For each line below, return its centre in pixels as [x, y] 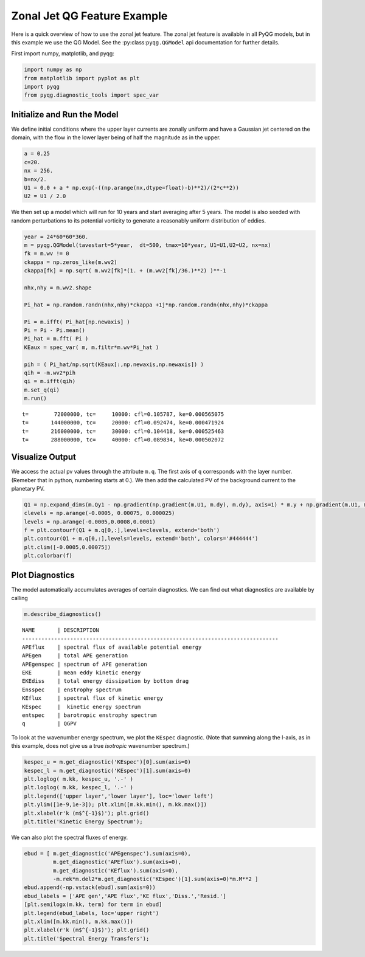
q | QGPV [50, 724]
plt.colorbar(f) [48, 556]
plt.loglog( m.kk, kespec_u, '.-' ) [79, 779]
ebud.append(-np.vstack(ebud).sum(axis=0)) [90, 887]
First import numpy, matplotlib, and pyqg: [63, 54]
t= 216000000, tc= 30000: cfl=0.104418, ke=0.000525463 [123, 431]
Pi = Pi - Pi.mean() [54, 330]
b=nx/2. [35, 179]
